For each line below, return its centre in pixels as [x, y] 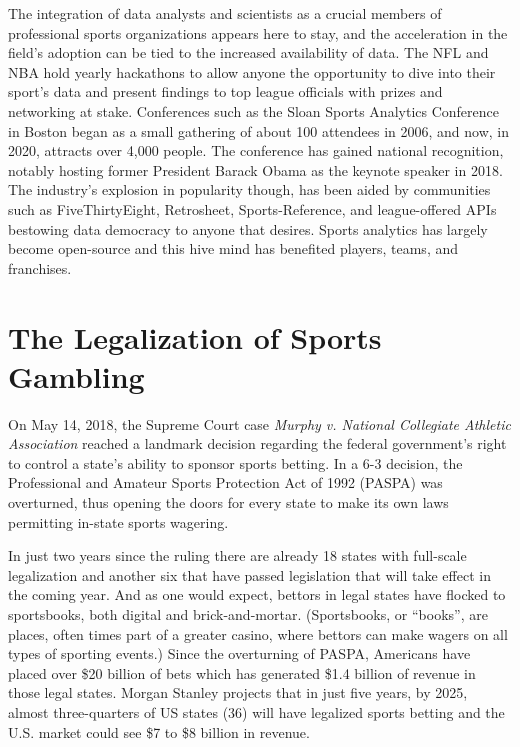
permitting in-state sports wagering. [118, 521]
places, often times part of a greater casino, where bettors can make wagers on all [258, 633]
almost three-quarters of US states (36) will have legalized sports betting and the [256, 711]
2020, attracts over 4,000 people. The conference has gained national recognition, [256, 150]
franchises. [40, 267]
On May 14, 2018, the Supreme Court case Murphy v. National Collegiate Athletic [259, 423]
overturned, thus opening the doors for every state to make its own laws [228, 502]
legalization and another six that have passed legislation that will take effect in [249, 574]
